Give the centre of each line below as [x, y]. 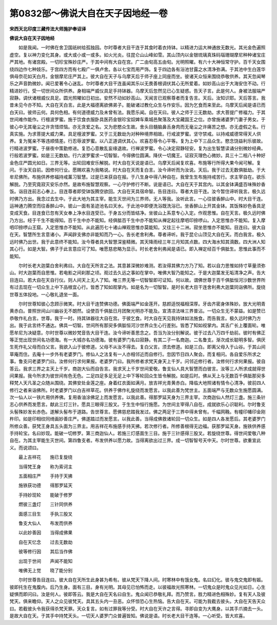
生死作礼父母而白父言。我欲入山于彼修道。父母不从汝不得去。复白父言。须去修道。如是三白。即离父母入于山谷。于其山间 [137, 347]
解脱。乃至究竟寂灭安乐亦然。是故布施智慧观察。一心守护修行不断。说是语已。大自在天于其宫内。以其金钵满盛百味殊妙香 [137, 184]
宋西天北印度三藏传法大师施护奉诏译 [48, 29]
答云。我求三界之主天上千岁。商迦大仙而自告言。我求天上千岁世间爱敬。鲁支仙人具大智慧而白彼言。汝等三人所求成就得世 [137, 369]
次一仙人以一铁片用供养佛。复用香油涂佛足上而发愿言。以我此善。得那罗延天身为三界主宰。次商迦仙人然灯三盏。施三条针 [137, 397]
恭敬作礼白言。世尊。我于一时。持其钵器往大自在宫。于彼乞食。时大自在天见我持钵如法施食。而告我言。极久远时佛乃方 [135, 318]
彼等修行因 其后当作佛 [45, 552]
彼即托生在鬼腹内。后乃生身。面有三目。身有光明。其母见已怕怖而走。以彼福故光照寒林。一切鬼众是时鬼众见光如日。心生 [137, 587]
